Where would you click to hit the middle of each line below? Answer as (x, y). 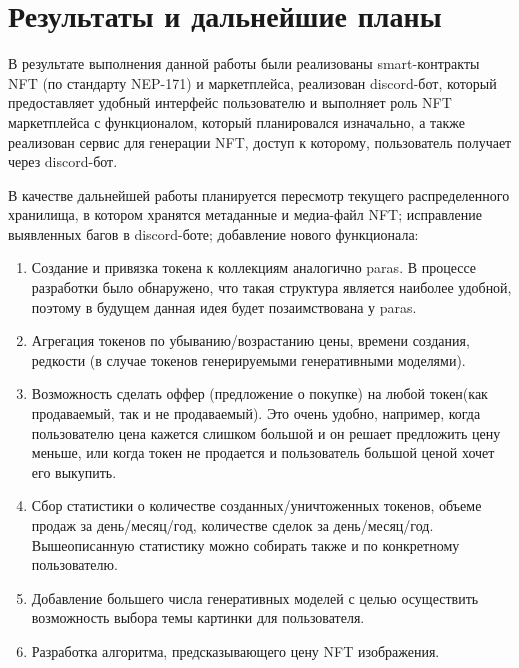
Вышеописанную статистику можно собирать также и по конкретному (245, 544)
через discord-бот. (63, 161)
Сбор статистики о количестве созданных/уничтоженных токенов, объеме (256, 505)
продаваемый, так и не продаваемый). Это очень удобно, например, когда (256, 413)
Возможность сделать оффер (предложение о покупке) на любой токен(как (259, 393)
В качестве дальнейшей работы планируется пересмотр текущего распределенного (259, 194)
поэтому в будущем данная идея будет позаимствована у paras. (224, 306)
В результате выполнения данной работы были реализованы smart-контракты (244, 63)
